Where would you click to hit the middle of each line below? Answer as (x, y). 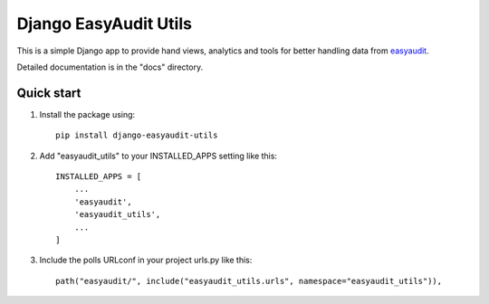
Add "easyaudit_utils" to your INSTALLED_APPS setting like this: (158, 156)
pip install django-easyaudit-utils (137, 135)
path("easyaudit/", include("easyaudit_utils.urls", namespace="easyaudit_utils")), (249, 281)
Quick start (49, 93)
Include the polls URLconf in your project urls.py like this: (146, 260)
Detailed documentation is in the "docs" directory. (110, 67)
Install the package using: (87, 114)
